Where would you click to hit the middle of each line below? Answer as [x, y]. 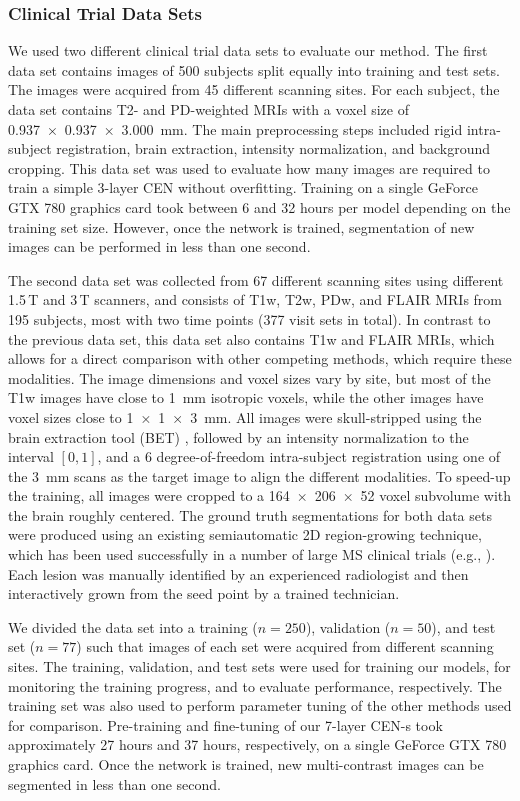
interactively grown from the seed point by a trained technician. [204, 593]
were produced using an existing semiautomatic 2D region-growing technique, [245, 534]
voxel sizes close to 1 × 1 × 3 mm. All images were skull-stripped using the [245, 416]
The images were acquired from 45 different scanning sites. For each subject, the [254, 89]
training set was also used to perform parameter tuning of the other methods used [260, 705]
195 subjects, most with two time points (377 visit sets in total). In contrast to [249, 318]
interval [31, 456]
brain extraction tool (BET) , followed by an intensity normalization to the [238, 436]
